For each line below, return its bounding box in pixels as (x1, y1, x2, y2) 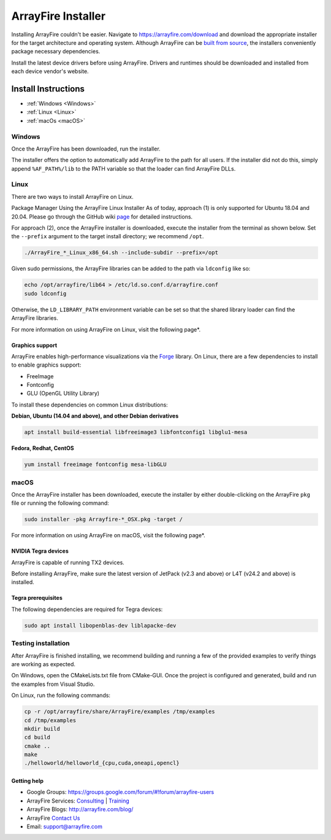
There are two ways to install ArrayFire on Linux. (11, 193, 134, 200)
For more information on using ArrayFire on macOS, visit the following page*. (11, 532, 205, 539)
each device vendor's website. (11, 68, 89, 75)
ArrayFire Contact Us (26, 814, 80, 822)
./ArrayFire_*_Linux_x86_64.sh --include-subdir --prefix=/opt (24, 249, 219, 256)
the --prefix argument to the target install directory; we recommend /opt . (11, 233, 204, 240)
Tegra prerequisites (11, 594, 63, 602)
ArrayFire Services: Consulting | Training (26, 797, 130, 804)
